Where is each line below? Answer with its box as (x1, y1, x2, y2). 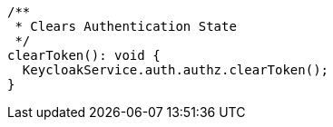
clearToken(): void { (7, 48, 161, 63)
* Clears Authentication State (15, 19, 237, 34)
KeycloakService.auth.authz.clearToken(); (22, 63, 329, 77)
